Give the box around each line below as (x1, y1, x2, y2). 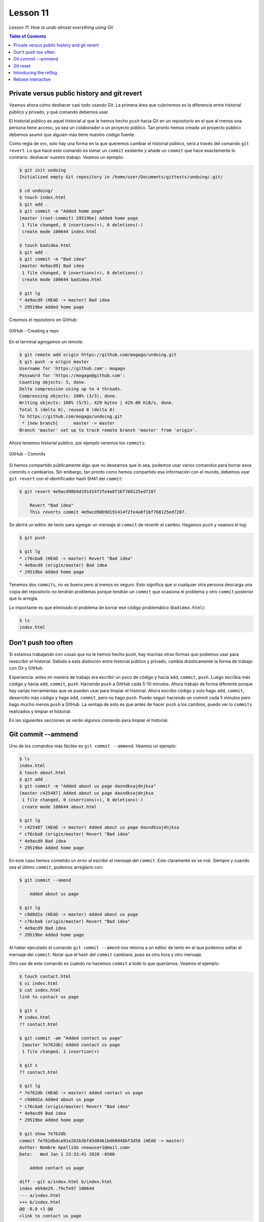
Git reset (13, 63, 31, 68)
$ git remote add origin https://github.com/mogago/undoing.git (19, 352, 177, 358)
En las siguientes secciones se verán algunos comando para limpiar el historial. (9, 717, 169, 723)
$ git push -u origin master (19, 359, 89, 364)
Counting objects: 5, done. (19, 379, 87, 385)
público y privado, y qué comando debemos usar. (9, 109, 110, 115)
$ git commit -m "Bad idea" (19, 256, 87, 262)
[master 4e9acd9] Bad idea (19, 263, 84, 269)
